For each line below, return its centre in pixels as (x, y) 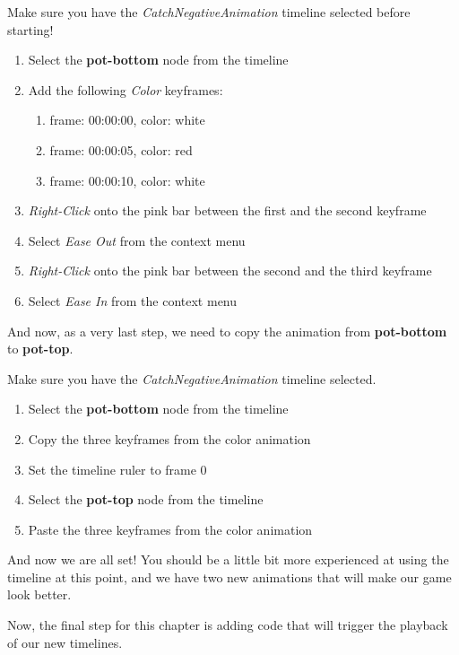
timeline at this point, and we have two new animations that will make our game (229, 576)
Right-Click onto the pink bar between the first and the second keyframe (227, 210)
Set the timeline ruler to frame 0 (117, 469)
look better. (39, 594)
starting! (30, 29)
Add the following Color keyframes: (126, 89)
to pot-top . (40, 349)
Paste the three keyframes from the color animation (170, 529)
